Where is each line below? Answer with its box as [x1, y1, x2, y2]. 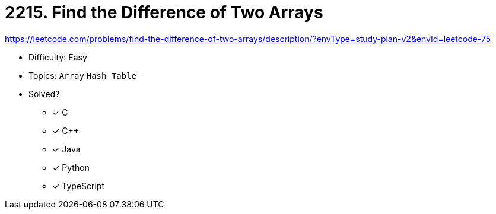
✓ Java [52, 143, 81, 154]
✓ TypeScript [52, 180, 105, 191]
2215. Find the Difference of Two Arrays [5, 2, 323, 23]
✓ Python [52, 162, 90, 173]
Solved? [28, 88, 60, 99]
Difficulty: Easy [28, 52, 87, 62]
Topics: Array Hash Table [28, 70, 137, 81]
